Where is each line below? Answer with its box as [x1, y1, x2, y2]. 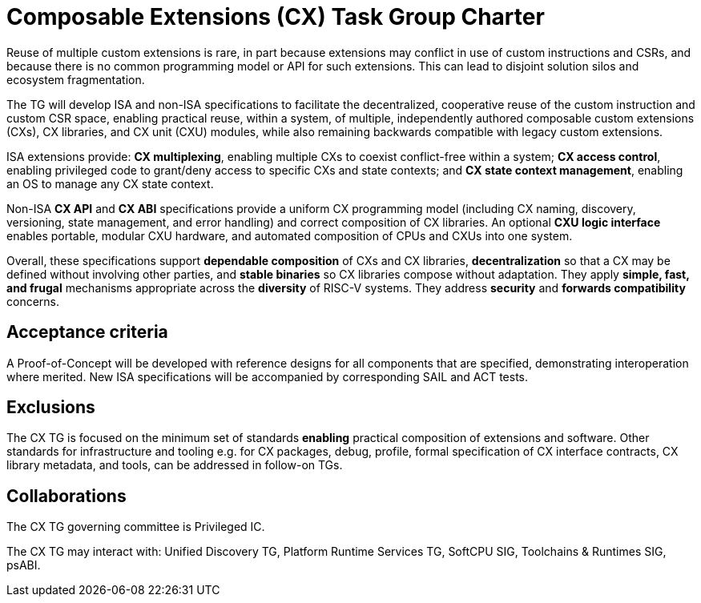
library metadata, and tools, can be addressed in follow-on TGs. [6, 458, 343, 472]
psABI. [6, 558, 41, 573]
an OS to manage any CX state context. [6, 176, 214, 191]
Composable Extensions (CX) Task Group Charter [6, 3, 545, 30]
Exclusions [6, 397, 95, 418]
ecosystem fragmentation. [6, 72, 145, 86]
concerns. [6, 294, 60, 308]
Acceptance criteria [6, 322, 168, 343]
